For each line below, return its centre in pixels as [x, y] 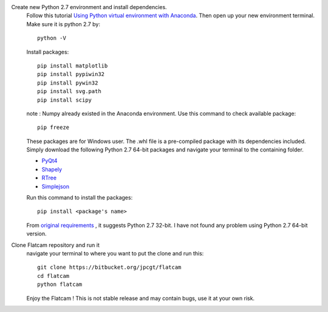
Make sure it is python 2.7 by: [63, 24]
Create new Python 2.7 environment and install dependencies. [89, 7]
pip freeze [53, 127]
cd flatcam [53, 276]
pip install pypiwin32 [71, 74]
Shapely [52, 169]
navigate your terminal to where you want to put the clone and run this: [115, 253]
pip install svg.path [69, 92]
